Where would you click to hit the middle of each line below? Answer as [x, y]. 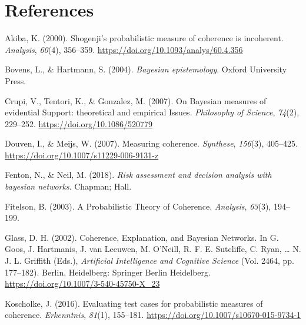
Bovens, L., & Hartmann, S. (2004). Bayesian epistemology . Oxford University [146, 69]
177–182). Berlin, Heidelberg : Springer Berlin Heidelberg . [108, 272]
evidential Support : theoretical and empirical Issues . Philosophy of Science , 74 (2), [152, 112]
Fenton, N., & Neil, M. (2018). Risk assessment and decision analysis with [138, 175]
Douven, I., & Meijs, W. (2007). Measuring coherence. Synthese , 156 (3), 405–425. [151, 143]
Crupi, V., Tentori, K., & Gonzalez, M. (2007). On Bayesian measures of [136, 100]
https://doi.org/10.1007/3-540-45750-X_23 [82, 283]
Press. [16, 80]
